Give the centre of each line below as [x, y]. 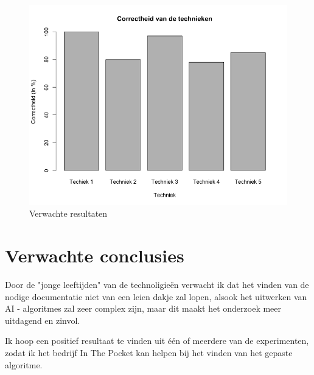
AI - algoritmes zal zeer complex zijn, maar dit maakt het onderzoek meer [143, 308]
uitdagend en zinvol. [43, 320]
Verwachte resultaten [68, 213]
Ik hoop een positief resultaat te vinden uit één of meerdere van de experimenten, [157, 341]
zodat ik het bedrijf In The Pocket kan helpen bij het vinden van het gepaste [149, 353]
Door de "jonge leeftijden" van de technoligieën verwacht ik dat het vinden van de [157, 285]
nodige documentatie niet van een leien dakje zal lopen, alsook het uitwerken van [156, 296]
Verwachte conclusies [95, 255]
